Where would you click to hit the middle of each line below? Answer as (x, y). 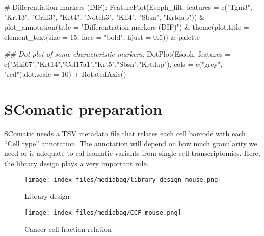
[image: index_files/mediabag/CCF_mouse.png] (103, 212)
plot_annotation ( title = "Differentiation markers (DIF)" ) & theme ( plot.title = (127, 27)
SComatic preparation (83, 109)
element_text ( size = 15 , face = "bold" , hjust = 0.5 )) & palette (102, 36)
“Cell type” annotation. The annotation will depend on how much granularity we (131, 143)
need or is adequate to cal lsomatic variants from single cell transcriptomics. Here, (132, 153)
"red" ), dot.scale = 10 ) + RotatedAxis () (65, 74)
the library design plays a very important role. (76, 163)
